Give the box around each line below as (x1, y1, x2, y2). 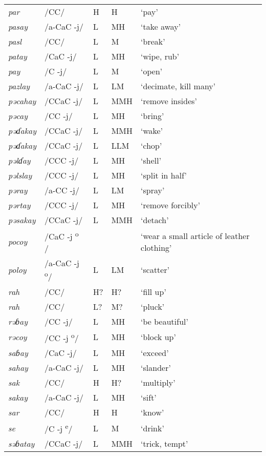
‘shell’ (141, 154, 162, 166)
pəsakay (8, 214, 36, 226)
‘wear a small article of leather (141, 229, 250, 242)
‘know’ (141, 406, 164, 418)
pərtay (8, 199, 31, 211)
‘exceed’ (141, 346, 169, 359)
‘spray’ (141, 184, 165, 196)
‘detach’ (141, 214, 169, 226)
